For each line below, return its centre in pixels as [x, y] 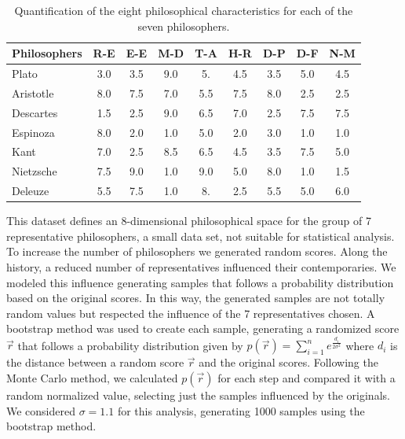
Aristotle [33, 92]
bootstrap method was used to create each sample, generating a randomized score [203, 328]
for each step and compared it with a [306, 378]
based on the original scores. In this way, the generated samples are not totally [196, 298]
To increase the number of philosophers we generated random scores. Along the [197, 251]
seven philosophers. [184, 26]
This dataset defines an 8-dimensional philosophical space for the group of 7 [189, 221]
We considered [41, 410]
